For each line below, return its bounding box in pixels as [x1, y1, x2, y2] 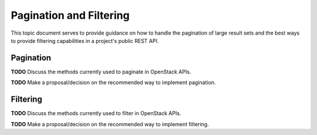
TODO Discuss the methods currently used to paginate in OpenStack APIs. [11, 68, 191, 75]
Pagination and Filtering [11, 9, 130, 22]
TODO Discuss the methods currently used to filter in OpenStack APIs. [11, 110, 181, 117]
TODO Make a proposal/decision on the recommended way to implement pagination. [11, 79, 216, 86]
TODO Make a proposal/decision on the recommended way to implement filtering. [11, 120, 209, 127]
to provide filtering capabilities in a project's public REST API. [11, 37, 159, 44]
